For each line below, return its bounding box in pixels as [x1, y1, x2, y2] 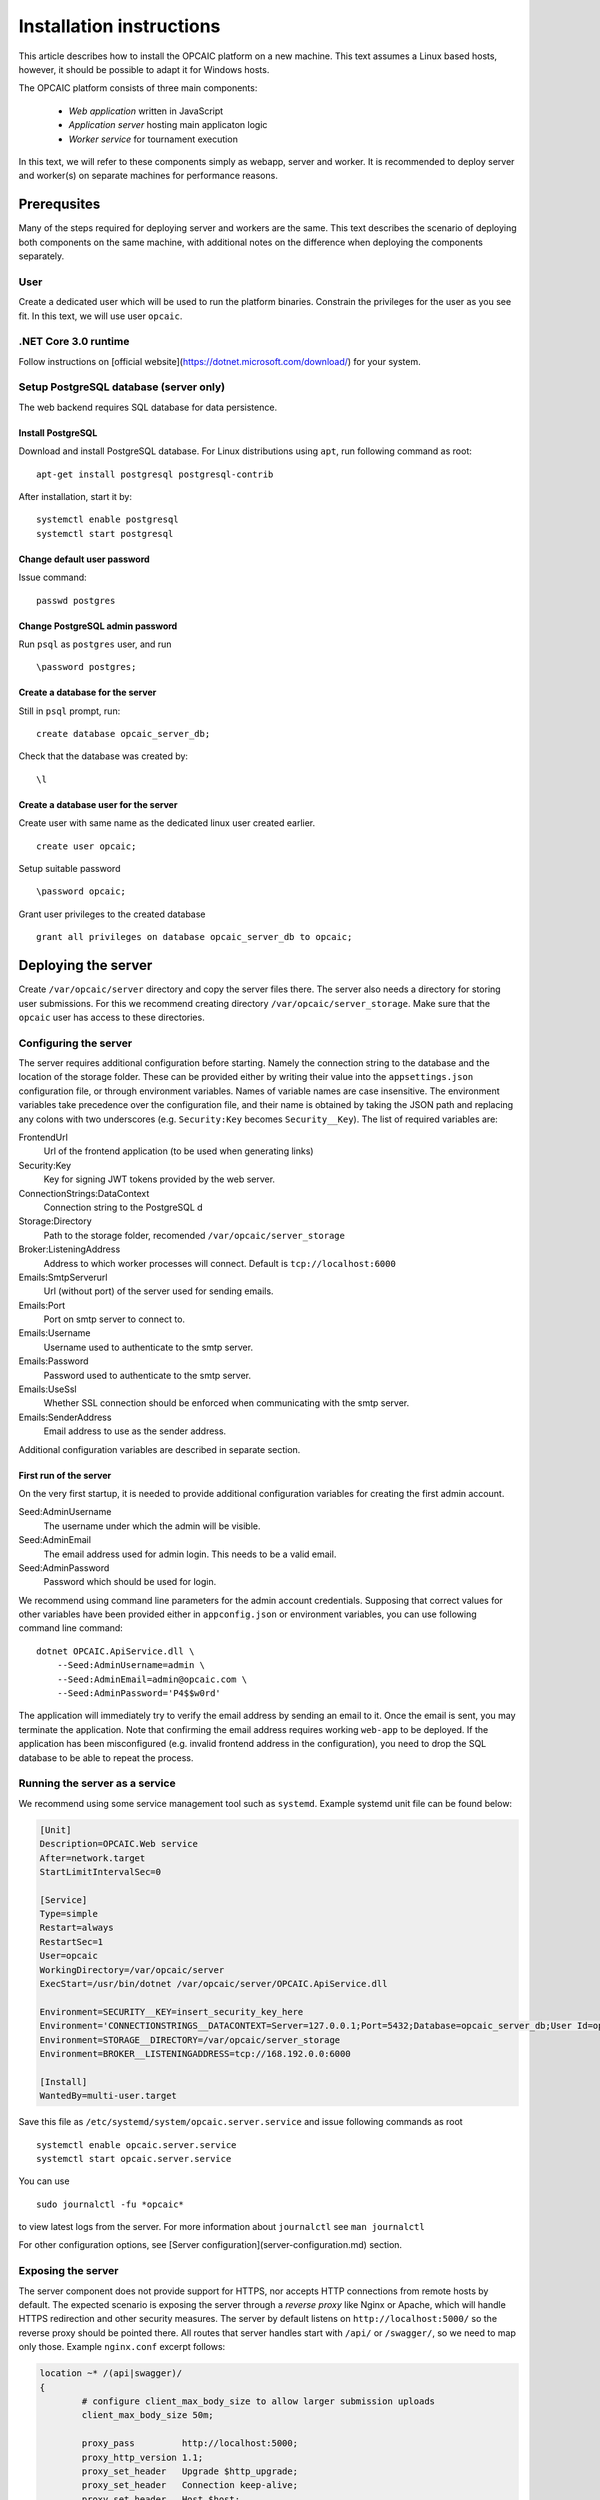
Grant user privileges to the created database [18, 908, 206, 920]
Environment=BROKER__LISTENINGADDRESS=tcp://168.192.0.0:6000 [39, 2048, 351, 2059]
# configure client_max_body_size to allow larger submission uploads [81, 2395, 435, 2407]
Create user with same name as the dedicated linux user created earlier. [18, 817, 315, 829]
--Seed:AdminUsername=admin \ [56, 1660, 205, 1671]
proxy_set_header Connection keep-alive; [81, 2480, 299, 2491]
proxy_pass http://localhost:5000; [81, 2438, 299, 2449]
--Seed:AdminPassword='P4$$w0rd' [56, 1688, 222, 1699]
